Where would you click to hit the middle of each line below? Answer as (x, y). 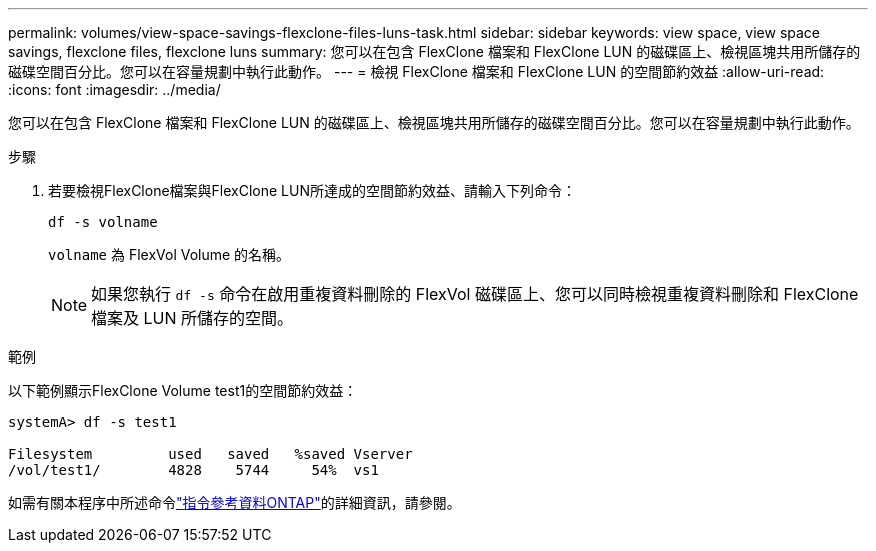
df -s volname (103, 222)
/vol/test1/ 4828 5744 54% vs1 (193, 470)
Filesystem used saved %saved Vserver (210, 454)
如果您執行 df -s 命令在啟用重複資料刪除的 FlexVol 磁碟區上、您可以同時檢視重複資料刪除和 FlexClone (475, 294)
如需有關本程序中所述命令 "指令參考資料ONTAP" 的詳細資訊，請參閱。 (234, 502)
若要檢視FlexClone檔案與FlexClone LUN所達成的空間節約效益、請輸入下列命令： (312, 190)
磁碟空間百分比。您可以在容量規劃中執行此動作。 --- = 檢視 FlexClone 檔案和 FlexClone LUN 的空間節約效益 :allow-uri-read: (416, 71)
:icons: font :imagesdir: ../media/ (114, 89)
